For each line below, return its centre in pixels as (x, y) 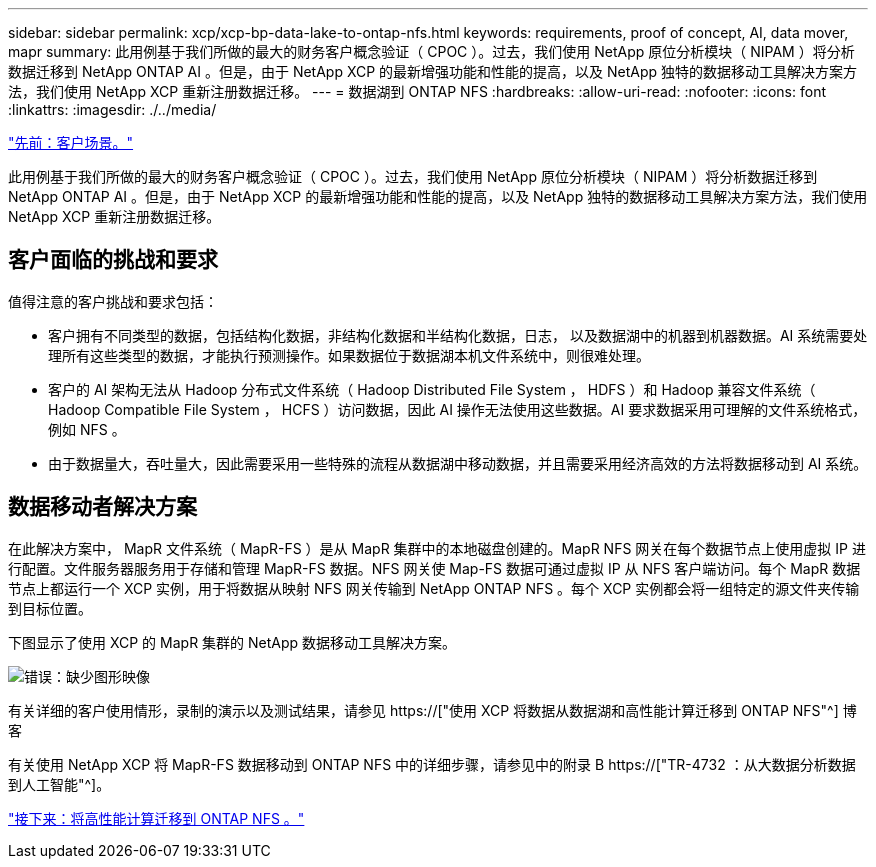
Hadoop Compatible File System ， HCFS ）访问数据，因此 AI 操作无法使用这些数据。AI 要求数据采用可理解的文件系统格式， (457, 409)
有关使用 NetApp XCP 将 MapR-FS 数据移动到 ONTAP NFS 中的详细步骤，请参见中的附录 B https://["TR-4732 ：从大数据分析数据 (432, 764)
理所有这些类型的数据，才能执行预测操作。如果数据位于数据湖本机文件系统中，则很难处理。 (349, 355)
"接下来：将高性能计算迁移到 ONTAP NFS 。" (156, 818)
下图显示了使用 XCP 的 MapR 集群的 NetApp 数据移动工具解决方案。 (232, 642)
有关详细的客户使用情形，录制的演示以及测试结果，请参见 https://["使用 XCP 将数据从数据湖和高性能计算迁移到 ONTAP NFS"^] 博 (432, 710)
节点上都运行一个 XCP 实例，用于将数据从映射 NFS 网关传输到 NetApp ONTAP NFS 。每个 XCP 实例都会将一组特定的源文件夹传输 (434, 588)
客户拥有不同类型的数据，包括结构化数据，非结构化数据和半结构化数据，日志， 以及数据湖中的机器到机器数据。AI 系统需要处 (458, 335)
